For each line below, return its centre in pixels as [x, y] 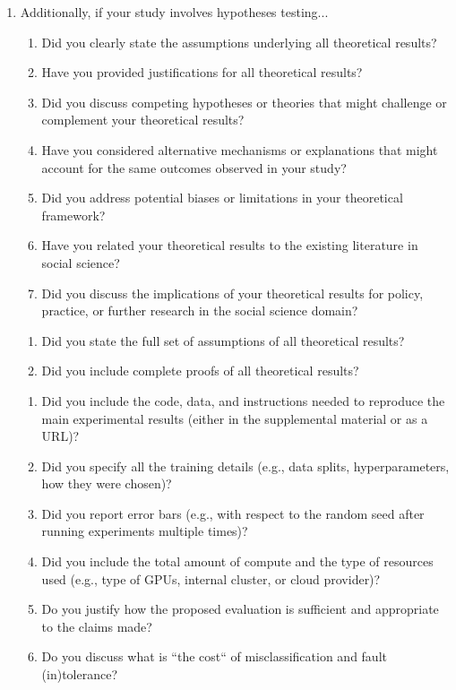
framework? [73, 215]
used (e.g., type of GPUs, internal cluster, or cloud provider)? [211, 578]
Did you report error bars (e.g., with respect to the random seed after [233, 513]
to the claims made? [97, 626]
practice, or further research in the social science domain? [200, 310]
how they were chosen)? [107, 483]
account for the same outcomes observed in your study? [194, 167]
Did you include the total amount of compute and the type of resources [237, 561]
